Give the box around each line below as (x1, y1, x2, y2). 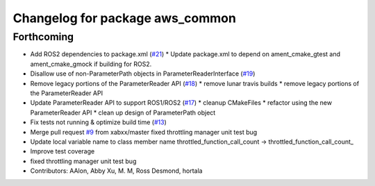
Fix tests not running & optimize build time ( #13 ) (30, 118, 167, 126)
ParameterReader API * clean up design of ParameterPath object (30, 108, 216, 117)
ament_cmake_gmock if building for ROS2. (30, 60, 152, 68)
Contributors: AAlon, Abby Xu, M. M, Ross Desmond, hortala (30, 167, 203, 175)
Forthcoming (12, 31, 74, 43)
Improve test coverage (30, 147, 95, 155)
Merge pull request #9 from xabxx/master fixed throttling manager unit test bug (30, 128, 258, 136)
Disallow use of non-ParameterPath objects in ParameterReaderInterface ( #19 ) (30, 69, 256, 78)
